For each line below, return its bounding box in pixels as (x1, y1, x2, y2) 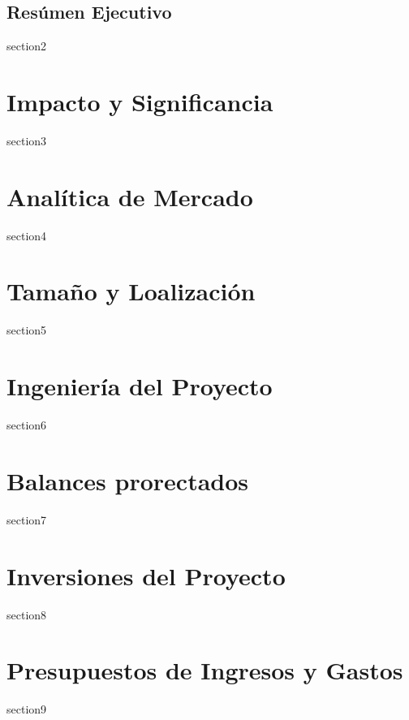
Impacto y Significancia (6, 84, 273, 118)
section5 (6, 321, 47, 338)
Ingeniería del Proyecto (6, 369, 273, 403)
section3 (6, 131, 47, 149)
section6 (6, 416, 47, 433)
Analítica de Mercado (6, 179, 253, 213)
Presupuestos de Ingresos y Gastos (6, 653, 403, 687)
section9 (6, 701, 47, 718)
